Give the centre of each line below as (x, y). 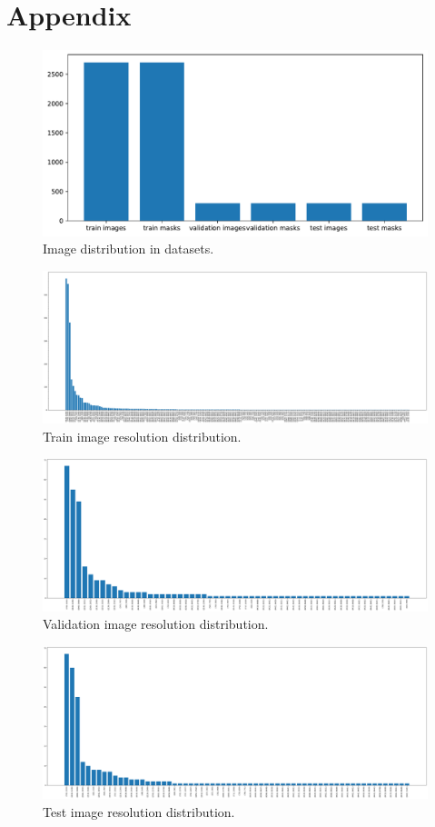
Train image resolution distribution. (142, 436)
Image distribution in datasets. (129, 249)
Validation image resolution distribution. (156, 624)
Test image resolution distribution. (139, 811)
